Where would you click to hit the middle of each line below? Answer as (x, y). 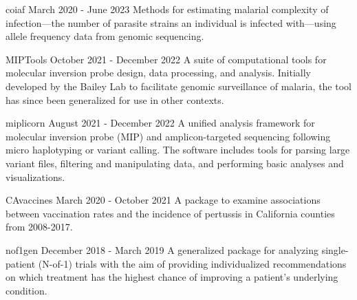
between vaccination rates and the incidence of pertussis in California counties (170, 213)
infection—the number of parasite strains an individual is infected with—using (171, 22)
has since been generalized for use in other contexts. (115, 99)
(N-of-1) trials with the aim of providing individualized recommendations (192, 263)
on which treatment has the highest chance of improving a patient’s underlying (172, 277)
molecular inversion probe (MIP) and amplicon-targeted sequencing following (168, 136)
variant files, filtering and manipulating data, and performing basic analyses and (175, 163)
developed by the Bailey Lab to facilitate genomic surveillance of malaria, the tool (178, 86)
